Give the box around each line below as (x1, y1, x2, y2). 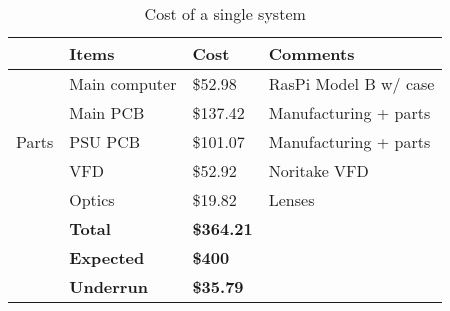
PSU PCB (69, 130, 141, 153)
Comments (268, 42, 355, 65)
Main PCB (69, 101, 145, 124)
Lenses (268, 188, 315, 211)
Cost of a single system (144, 2, 306, 25)
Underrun (69, 275, 148, 298)
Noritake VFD (268, 159, 369, 182)
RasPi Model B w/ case (268, 72, 435, 95)
